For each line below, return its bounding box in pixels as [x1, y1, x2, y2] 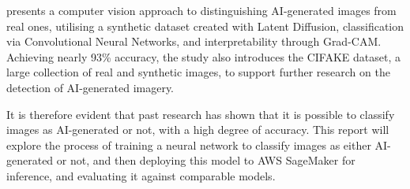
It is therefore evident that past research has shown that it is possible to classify [6, 106, 395, 122]
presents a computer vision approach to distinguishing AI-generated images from [6, 2, 397, 18]
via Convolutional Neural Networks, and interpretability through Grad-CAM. [6, 33, 382, 50]
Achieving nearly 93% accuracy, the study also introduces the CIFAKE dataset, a [6, 48, 401, 65]
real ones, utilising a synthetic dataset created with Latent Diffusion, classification [6, 17, 404, 34]
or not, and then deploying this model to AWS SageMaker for [56, 152, 355, 169]
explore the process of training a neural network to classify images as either [6, 136, 371, 153]
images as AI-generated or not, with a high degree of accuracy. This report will [6, 121, 389, 138]
